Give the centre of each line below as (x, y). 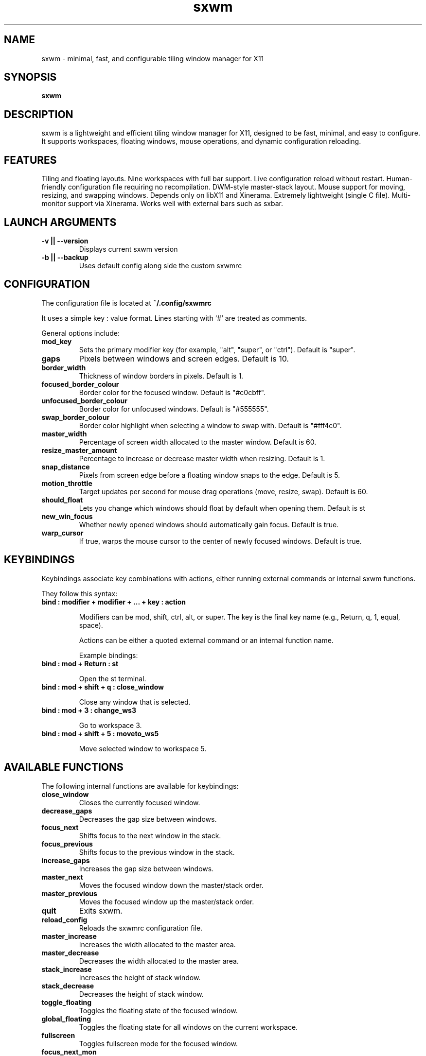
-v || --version (65, 241)
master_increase (69, 936)
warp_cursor (62, 533)
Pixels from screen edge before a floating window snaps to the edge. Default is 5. (210, 475)
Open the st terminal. (113, 678)
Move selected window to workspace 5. (143, 748)
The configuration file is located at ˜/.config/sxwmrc (126, 303)
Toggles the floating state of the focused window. (158, 1010)
